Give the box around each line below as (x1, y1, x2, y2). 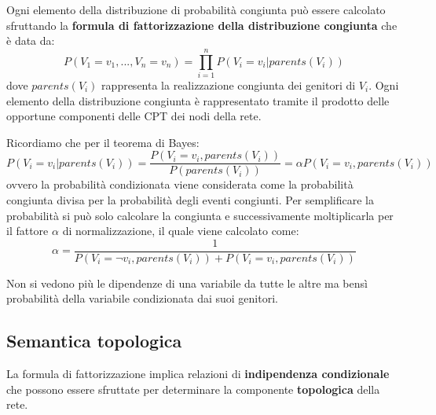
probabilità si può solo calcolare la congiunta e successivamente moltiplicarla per (6, 207, 394, 223)
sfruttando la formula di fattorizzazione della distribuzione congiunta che (6, 17, 398, 33)
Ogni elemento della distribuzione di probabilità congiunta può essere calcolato (6, 2, 386, 17)
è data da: (6, 32, 55, 49)
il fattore (6, 222, 49, 239)
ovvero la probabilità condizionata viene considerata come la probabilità (6, 176, 354, 193)
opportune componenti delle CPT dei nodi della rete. (6, 108, 262, 124)
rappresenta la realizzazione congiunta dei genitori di (101, 76, 356, 93)
